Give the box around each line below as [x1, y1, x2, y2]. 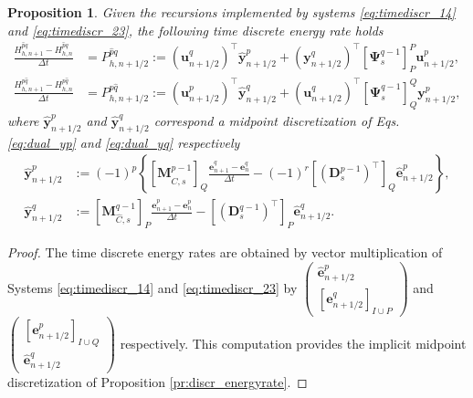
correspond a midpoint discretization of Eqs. [153, 110, 400, 130]
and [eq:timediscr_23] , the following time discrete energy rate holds [7, 20, 384, 39]
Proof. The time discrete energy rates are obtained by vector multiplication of [7, 243, 443, 262]
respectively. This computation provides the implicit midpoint [120, 333, 467, 352]
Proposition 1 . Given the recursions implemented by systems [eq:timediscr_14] [7, 3, 456, 21]
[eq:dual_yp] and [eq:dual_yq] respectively [7, 132, 240, 152]
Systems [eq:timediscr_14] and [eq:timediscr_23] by [7, 278, 298, 297]
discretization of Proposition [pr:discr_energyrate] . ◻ [7, 372, 308, 391]
